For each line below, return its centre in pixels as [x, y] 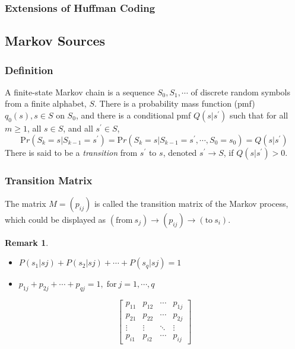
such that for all [259, 115]
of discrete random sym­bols [240, 92]
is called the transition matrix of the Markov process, [191, 203]
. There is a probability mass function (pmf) [175, 103]
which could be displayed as [55, 219]
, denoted [180, 152]
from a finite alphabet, [46, 103]
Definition [29, 70]
